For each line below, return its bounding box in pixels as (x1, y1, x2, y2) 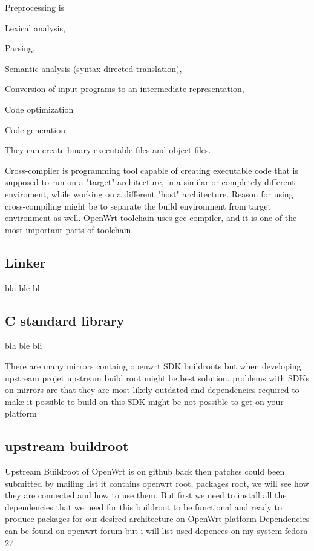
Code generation (5, 123, 65, 136)
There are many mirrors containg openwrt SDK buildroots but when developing (5, 359, 301, 372)
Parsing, (5, 42, 35, 54)
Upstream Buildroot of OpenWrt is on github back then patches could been (5, 465, 285, 478)
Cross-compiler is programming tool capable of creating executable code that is (5, 163, 299, 176)
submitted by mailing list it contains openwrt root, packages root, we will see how (5, 477, 309, 489)
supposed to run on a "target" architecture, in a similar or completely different (5, 176, 295, 188)
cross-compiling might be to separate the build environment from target (5, 199, 271, 212)
